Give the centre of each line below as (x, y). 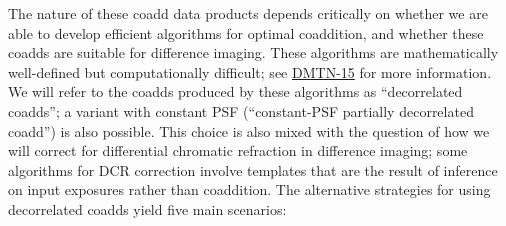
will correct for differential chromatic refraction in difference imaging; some (238, 150)
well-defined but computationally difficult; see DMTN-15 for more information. (250, 71)
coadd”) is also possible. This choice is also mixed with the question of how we (249, 130)
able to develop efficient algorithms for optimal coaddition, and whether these (246, 32)
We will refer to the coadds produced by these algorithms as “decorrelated (235, 91)
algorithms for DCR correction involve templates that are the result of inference (253, 169)
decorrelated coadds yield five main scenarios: (147, 208)
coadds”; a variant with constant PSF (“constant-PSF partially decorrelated (241, 110)
